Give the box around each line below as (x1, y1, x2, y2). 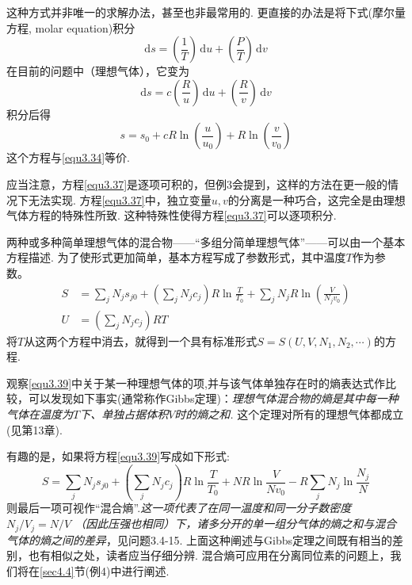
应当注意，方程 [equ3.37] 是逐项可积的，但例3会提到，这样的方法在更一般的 (6, 175, 388, 192)
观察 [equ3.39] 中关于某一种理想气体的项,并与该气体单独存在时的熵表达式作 (6, 374, 385, 391)
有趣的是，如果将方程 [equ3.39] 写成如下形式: (6, 448, 230, 465)
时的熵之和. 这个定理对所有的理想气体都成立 (174, 405, 404, 422)
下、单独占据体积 (79, 405, 169, 422)
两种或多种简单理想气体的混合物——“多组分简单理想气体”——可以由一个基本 (6, 233, 406, 250)
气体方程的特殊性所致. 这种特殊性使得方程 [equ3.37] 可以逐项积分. (6, 207, 337, 224)
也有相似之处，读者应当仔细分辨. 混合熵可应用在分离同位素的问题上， (28, 547, 391, 564)
